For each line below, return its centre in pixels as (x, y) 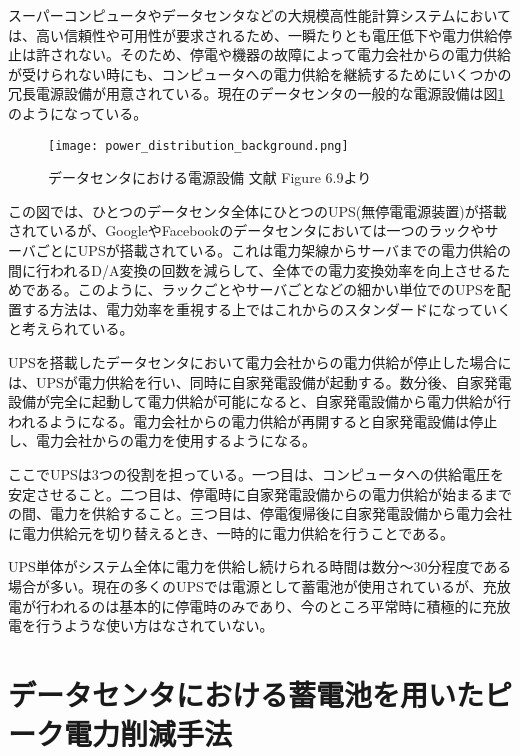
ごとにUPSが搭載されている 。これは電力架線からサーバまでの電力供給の (273, 250)
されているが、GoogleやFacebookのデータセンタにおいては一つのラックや (246, 230)
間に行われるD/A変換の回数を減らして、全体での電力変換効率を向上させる (252, 269)
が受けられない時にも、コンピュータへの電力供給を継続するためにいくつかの (260, 73)
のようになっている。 (78, 112)
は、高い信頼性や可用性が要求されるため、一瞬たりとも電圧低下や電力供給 (253, 34)
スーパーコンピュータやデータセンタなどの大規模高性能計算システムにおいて (260, 15)
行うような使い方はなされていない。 (154, 625)
